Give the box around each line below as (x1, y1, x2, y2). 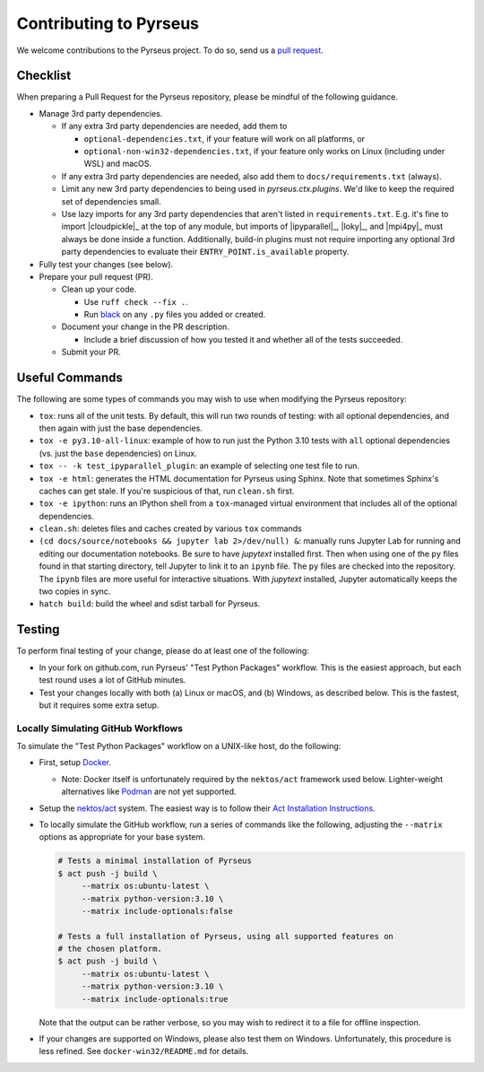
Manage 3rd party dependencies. (39, 108, 163, 118)
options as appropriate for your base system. (39, 832, 205, 842)
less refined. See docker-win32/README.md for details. (39, 1046, 249, 1057)
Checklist (16, 68, 72, 83)
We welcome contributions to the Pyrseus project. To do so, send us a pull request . (16, 45, 324, 56)
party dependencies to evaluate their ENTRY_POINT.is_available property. (61, 247, 350, 257)
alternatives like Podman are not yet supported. (61, 786, 237, 797)
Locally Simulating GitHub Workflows (16, 722, 184, 735)
